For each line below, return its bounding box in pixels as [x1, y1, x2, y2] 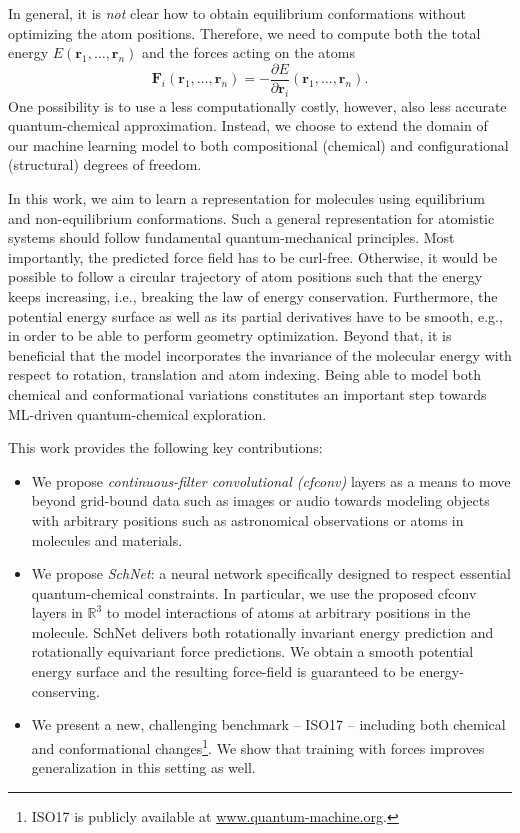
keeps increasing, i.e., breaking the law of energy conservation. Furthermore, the [8, 285, 498, 306]
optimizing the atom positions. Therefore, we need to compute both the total [8, 22, 481, 43]
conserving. [31, 680, 100, 701]
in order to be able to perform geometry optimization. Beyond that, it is [8, 325, 452, 346]
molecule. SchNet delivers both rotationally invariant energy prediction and [31, 621, 494, 642]
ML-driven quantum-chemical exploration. [8, 403, 267, 424]
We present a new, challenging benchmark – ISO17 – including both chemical [31, 714, 506, 735]
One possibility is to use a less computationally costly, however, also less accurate [8, 95, 507, 116]
